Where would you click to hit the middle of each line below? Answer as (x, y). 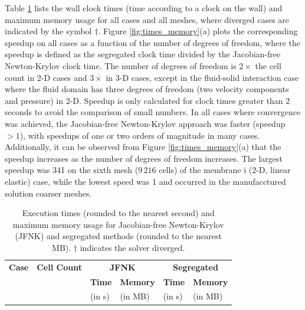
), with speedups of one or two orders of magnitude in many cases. (140, 135)
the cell (268, 65)
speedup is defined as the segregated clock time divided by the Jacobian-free (143, 54)
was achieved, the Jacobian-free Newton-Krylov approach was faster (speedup (145, 123)
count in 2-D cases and (46, 77)
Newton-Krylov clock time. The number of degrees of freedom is (121, 65)
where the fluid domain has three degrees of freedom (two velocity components (147, 89)
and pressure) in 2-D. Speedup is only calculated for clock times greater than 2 (147, 100)
